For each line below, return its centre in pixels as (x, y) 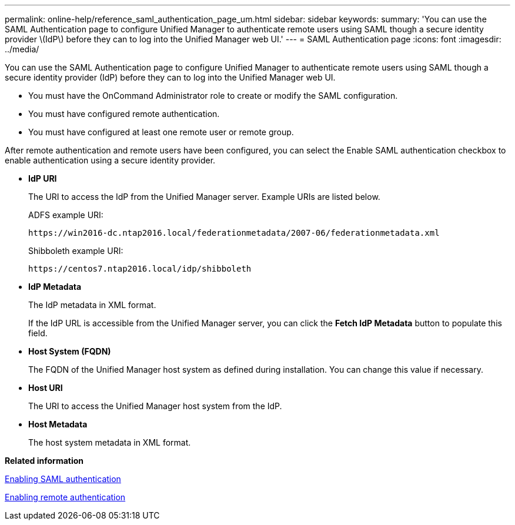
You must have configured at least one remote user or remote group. (161, 132)
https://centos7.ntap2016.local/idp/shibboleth (140, 269)
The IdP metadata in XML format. (92, 305)
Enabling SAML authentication (63, 479)
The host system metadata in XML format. (110, 442)
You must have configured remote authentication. (124, 114)
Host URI (46, 388)
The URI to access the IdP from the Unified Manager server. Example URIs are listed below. (204, 197)
